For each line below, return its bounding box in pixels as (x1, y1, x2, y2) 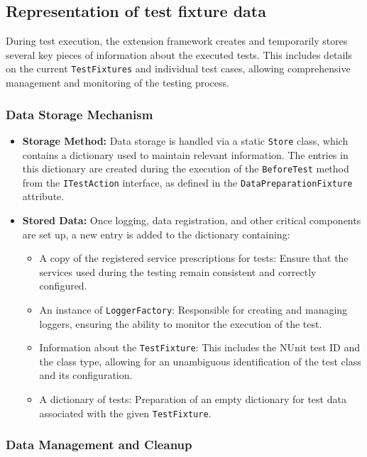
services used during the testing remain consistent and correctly (39, 264, 317, 279)
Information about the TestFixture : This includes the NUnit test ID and (39, 340, 360, 355)
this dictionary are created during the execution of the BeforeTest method (22, 161, 349, 176)
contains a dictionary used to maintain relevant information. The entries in (22, 147, 349, 162)
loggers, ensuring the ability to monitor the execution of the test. (39, 316, 322, 331)
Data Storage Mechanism (6, 105, 153, 123)
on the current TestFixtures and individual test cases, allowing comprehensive (6, 61, 351, 76)
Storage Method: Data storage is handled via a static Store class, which (22, 133, 349, 148)
